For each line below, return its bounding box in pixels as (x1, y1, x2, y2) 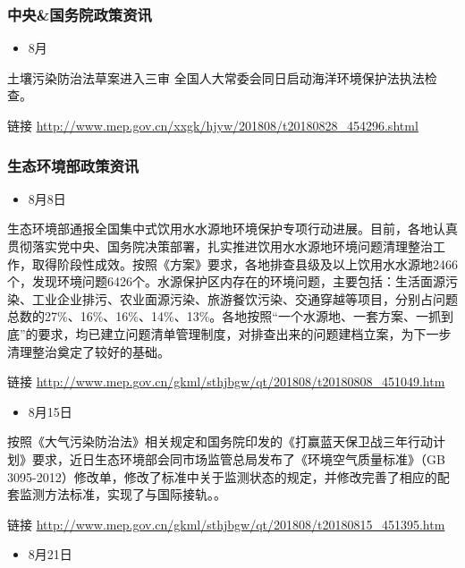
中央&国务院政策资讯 (7, 3, 152, 25)
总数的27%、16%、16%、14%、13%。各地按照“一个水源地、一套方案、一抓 (7, 307, 441, 326)
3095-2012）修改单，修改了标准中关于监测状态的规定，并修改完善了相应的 (7, 467, 437, 486)
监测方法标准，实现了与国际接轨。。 (19, 485, 226, 504)
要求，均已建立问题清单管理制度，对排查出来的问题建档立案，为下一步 (38, 324, 452, 343)
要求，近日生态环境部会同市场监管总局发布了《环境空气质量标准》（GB (31, 449, 445, 468)
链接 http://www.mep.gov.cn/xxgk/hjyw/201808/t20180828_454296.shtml (7, 116, 418, 134)
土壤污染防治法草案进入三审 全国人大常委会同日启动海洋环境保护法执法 (7, 68, 425, 87)
